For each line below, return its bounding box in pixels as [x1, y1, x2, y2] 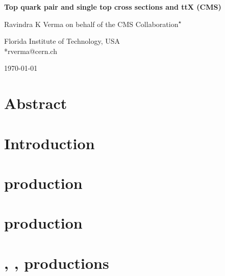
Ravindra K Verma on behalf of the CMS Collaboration [4, 18, 179, 29]
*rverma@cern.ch [4, 45, 57, 56]
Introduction [4, 132, 95, 153]
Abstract [4, 93, 67, 114]
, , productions [4, 252, 109, 273]
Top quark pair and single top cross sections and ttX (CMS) [4, 2, 221, 12]
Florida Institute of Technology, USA [4, 36, 120, 46]
